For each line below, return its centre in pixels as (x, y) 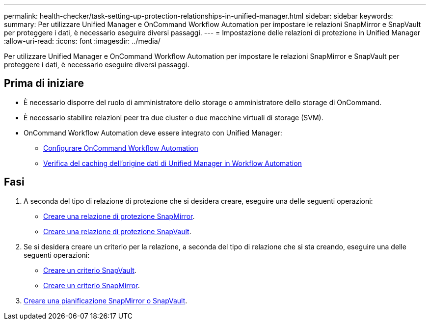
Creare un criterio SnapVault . (90, 270)
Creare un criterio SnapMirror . (92, 285)
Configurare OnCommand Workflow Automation (121, 148)
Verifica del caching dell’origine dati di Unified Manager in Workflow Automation (173, 163)
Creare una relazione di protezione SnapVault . (117, 231)
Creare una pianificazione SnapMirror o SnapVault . (106, 300)
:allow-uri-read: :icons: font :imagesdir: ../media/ (82, 41)
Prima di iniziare (44, 83)
